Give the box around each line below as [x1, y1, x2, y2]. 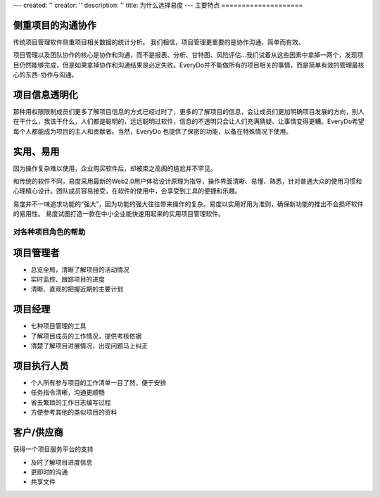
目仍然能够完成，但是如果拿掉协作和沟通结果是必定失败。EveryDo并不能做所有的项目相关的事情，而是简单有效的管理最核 [13, 61, 365, 69]
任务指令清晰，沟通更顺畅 [30, 388, 105, 397]
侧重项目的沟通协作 [13, 19, 96, 31]
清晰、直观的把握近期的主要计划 [30, 285, 123, 294]
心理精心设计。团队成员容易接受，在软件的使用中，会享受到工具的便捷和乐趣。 [13, 187, 241, 195]
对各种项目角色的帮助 [13, 227, 86, 237]
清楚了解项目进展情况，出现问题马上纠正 [30, 341, 148, 350]
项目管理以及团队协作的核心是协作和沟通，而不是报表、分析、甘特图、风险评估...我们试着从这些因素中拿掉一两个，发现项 [13, 51, 364, 59]
